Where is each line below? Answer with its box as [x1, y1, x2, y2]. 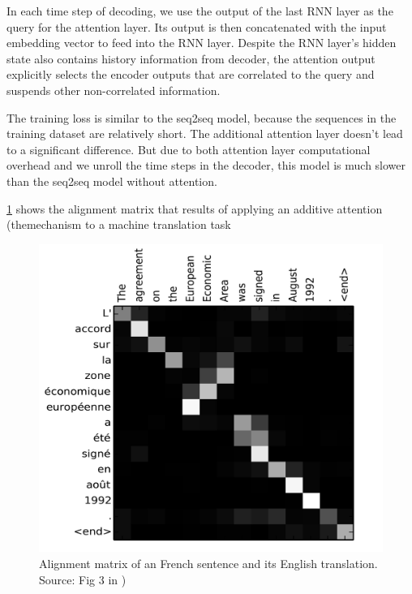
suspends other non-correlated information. [6, 81, 221, 98]
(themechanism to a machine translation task [6, 216, 231, 233]
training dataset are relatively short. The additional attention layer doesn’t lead [6, 125, 403, 142]
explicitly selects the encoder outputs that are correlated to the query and [6, 66, 375, 83]
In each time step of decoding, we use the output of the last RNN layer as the [6, 2, 393, 19]
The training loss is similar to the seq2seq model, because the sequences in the [6, 109, 397, 126]
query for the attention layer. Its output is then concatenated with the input [6, 18, 387, 35]
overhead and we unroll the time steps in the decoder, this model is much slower [6, 157, 406, 174]
